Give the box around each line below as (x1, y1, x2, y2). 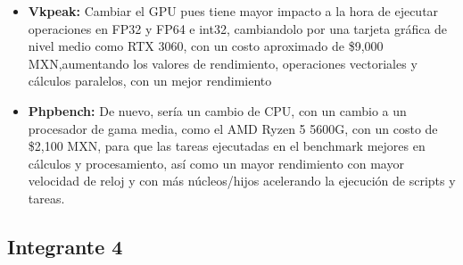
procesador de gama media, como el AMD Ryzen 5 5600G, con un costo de (28, 119, 438, 137)
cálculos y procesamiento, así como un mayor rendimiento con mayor (28, 153, 404, 172)
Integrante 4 (7, 232, 123, 260)
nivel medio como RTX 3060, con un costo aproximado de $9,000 (28, 37, 384, 55)
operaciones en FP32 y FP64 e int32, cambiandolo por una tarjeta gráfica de (28, 19, 448, 37)
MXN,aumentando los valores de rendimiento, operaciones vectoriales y (28, 54, 418, 72)
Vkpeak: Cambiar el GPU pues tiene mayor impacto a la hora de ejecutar (28, 2, 439, 20)
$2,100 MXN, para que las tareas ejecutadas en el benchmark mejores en (28, 137, 426, 155)
